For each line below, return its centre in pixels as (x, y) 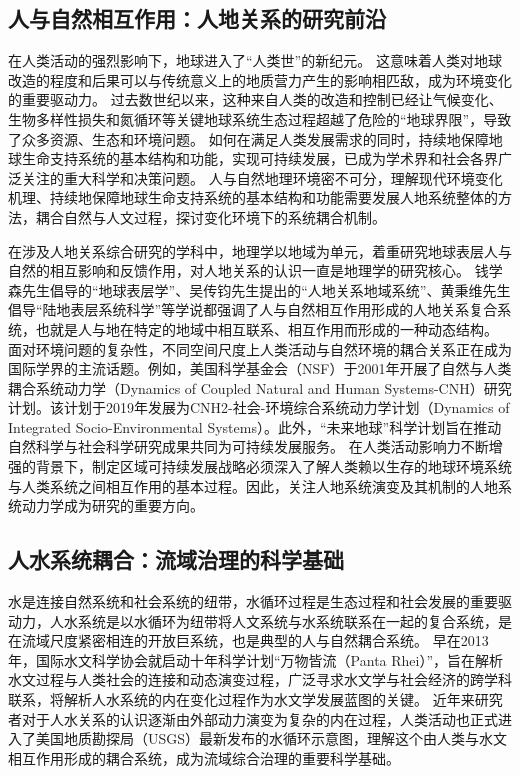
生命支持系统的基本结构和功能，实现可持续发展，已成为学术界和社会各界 (259, 158)
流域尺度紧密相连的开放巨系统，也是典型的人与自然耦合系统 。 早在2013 (255, 640)
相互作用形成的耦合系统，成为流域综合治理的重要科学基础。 (204, 757)
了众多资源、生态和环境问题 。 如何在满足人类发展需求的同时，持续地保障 (248, 138)
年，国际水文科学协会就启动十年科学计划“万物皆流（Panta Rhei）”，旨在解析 (256, 659)
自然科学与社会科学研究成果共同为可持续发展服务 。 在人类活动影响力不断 (248, 446)
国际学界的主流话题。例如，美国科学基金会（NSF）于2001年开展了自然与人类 (260, 368)
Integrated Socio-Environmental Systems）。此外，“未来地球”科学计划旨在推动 (255, 426)
